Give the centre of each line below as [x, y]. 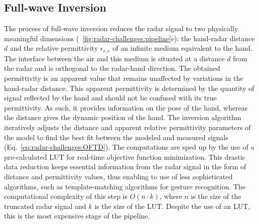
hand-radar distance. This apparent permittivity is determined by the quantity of [129, 88]
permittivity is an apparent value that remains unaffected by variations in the [124, 78]
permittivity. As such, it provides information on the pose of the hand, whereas [126, 107]
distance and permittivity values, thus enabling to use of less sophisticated [118, 176]
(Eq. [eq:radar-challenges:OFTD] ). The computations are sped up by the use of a [129, 147]
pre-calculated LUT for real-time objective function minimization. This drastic [125, 156]
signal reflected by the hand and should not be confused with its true [110, 98]
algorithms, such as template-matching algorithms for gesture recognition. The [125, 186]
